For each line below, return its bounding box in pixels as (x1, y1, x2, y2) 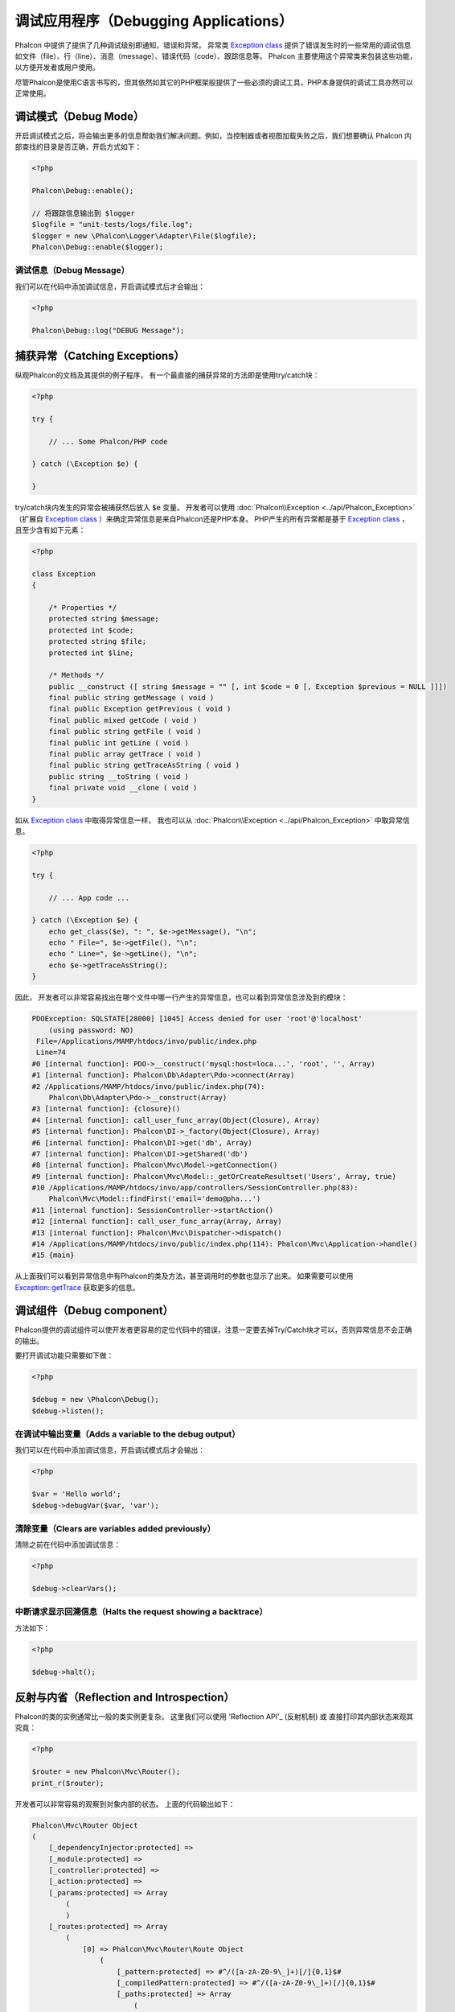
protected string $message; (48, 614, 160, 624)
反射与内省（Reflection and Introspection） (14, 1690, 235, 1704)
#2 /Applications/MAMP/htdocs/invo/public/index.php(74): (31, 1082, 265, 1091)
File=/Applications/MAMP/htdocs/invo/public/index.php (36, 1037, 257, 1045)
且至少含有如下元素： (14, 526, 86, 534)
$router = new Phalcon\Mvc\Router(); (31, 1767, 181, 1776)
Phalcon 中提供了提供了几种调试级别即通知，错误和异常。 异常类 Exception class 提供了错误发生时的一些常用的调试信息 (14, 40, 412, 50)
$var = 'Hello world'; (31, 1490, 121, 1499)
